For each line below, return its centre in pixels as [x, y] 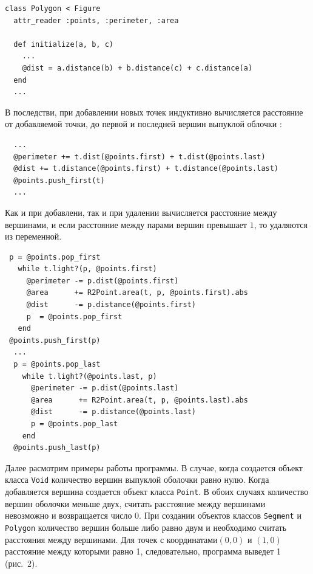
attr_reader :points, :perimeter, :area [96, 20]
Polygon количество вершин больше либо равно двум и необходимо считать [146, 527]
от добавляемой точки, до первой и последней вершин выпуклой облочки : [143, 124]
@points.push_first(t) [59, 180]
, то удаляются [281, 224]
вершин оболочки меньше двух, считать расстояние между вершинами [135, 503]
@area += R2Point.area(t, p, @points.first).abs [137, 293]
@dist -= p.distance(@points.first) [111, 305]
